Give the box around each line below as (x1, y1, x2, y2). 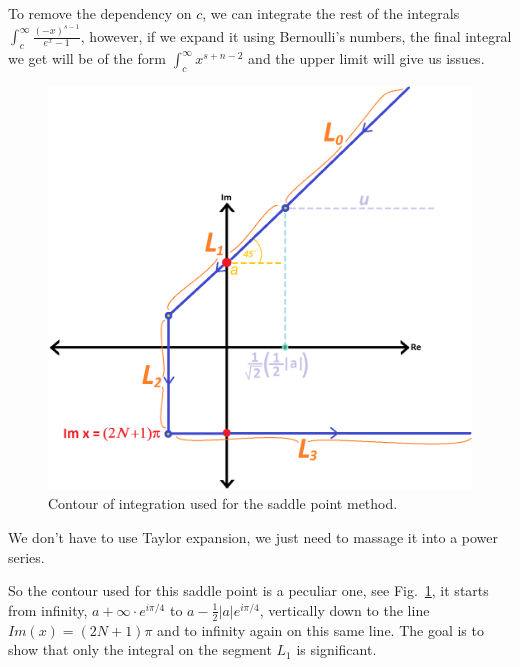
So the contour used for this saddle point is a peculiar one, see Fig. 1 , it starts (8, 580, 489, 601)
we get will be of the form (8, 48, 166, 69)
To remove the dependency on (8, 3, 192, 23)
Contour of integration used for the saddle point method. (48, 493, 398, 514)
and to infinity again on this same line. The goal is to (157, 619, 484, 640)
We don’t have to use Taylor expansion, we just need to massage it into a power (8, 526, 499, 547)
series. (8, 546, 45, 567)
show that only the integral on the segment (8, 639, 272, 660)
